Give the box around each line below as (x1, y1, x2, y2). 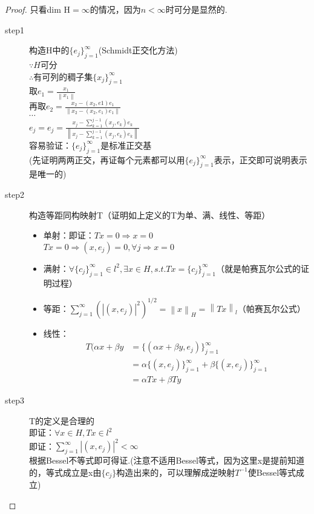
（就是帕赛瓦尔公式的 (215, 262, 301, 274)
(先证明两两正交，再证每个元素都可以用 (29, 153, 185, 166)
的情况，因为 (90, 3, 141, 15)
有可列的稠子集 (33, 70, 93, 83)
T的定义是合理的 (29, 414, 95, 427)
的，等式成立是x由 (29, 465, 102, 478)
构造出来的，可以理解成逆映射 (116, 465, 235, 478)
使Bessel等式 (247, 465, 296, 478)
